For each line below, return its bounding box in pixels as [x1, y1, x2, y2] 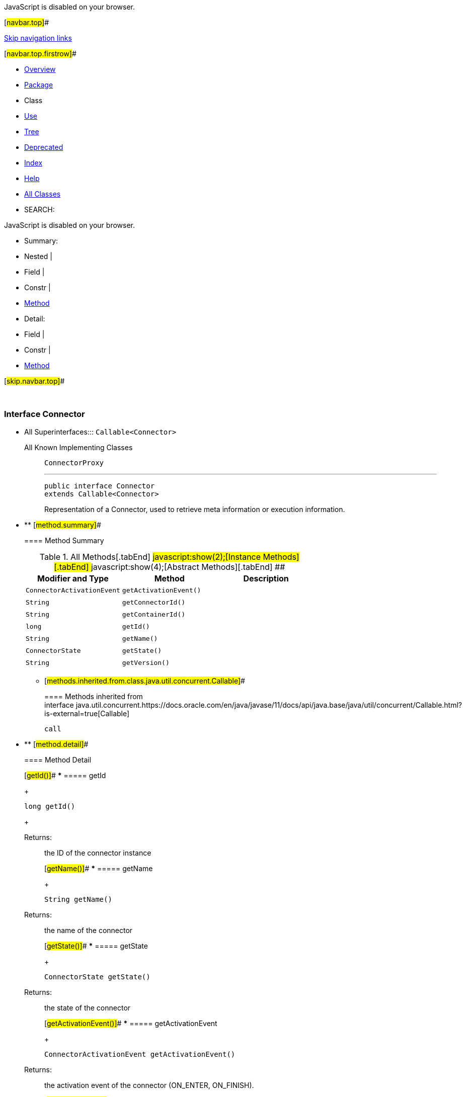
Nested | [24, 252, 52, 261]
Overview [24, 65, 56, 73]
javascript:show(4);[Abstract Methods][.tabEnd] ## [91, 561, 285, 572]
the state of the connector [44, 1003, 131, 1012]
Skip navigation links [4, 34, 72, 42]
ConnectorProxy [44, 458, 104, 467]
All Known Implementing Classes [24, 443, 133, 452]
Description [243, 573, 289, 583]
